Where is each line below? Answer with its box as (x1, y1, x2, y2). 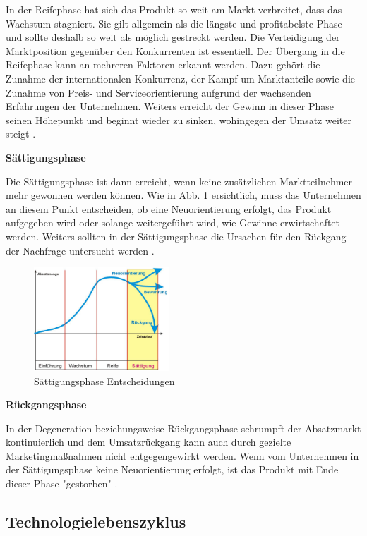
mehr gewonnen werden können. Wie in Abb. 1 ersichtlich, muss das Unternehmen (6, 188, 361, 202)
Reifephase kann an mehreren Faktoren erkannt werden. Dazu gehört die (6, 57, 320, 72)
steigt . (6, 126, 36, 141)
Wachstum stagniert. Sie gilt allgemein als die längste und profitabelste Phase (6, 16, 342, 30)
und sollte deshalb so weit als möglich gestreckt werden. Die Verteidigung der (6, 30, 340, 44)
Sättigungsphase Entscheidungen (34, 373, 175, 388)
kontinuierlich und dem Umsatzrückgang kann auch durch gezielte (6, 434, 291, 449)
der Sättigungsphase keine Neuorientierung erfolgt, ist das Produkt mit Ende (6, 462, 339, 477)
